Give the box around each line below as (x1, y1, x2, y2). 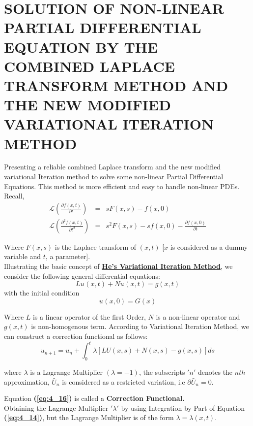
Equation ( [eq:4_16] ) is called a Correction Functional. (4, 393, 185, 403)
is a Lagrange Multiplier (30, 366, 103, 377)
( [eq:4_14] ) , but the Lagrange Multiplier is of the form (4, 412, 174, 423)
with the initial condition (4, 288, 80, 298)
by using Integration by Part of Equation (121, 402, 245, 413)
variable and (4, 251, 41, 262)
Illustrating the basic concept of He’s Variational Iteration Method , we (4, 261, 233, 271)
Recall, (4, 191, 25, 201)
